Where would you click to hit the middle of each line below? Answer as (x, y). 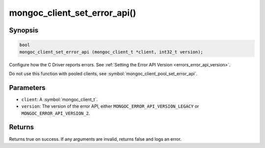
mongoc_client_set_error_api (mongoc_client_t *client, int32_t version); (111, 52)
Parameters (27, 88)
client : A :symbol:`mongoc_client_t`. (60, 99)
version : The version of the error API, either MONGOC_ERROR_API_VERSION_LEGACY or (110, 106)
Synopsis (24, 30)
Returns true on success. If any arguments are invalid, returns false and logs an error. (95, 139)
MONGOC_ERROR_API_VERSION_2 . (56, 113)
